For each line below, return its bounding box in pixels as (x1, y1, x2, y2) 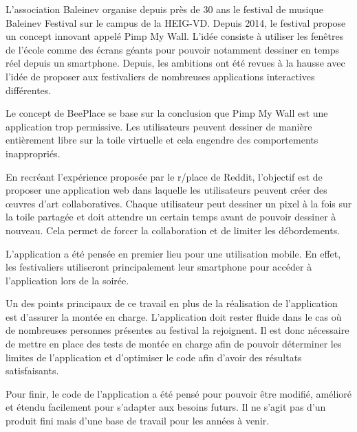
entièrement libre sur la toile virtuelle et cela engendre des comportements (6, 133, 318, 147)
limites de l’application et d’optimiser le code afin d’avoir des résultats (6, 350, 302, 364)
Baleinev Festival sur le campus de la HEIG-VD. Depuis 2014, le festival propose (6, 15, 346, 30)
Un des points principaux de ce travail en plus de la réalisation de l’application (6, 296, 338, 310)
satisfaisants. (6, 363, 59, 378)
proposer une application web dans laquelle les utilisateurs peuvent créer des (6, 183, 327, 197)
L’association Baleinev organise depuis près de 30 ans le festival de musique (6, 2, 323, 16)
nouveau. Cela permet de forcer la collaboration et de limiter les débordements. (6, 223, 340, 237)
